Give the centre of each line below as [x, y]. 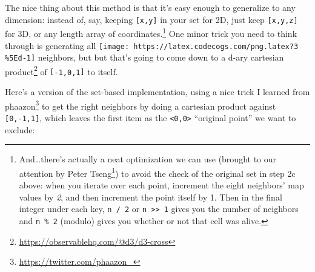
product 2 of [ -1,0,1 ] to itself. [61, 70]
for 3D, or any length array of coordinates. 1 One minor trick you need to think [151, 32]
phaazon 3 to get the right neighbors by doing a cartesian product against [141, 105]
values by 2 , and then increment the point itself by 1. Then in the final [151, 197]
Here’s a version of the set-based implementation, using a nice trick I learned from [157, 92]
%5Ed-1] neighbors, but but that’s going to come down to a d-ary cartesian [144, 57]
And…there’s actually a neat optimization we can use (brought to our [148, 159]
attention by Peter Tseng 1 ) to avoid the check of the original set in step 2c [157, 172]
